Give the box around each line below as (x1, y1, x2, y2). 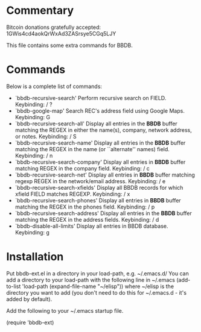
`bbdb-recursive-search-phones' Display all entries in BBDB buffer (14, 196, 181, 204)
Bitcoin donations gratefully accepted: (6, 23, 101, 31)
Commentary (6, 4, 74, 17)
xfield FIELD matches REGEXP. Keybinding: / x (14, 190, 130, 198)
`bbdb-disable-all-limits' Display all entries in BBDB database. (14, 222, 168, 230)
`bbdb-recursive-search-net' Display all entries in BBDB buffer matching (14, 171, 195, 178)
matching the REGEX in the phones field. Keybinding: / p (14, 203, 155, 210)
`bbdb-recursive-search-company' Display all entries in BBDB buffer (14, 158, 186, 166)
